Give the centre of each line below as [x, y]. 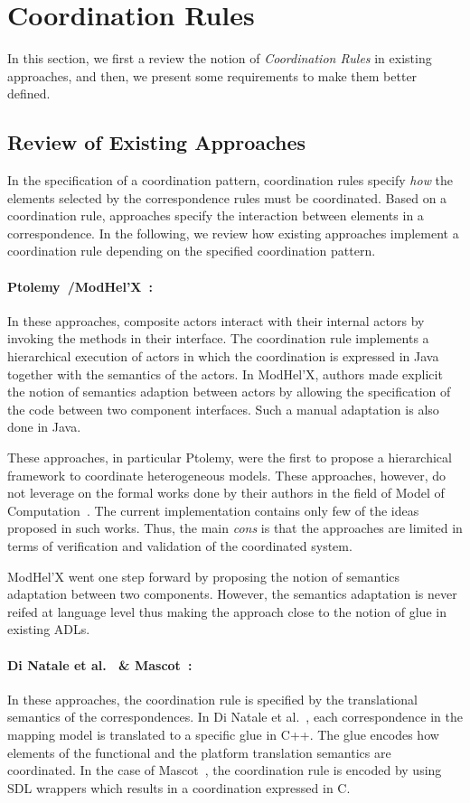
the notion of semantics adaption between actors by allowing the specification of [229, 392]
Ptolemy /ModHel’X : [80, 286]
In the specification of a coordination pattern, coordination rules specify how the [230, 180]
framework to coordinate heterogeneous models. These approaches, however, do [227, 475]
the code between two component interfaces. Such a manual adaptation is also [223, 409]
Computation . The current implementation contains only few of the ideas [213, 510]
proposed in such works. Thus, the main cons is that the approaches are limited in [235, 528]
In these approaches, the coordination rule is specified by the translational [213, 699]
